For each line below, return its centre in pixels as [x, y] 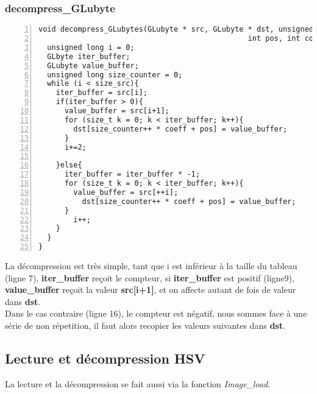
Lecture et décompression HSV [105, 358]
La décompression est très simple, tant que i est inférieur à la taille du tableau [151, 266]
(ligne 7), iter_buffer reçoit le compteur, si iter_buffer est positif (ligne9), [150, 277]
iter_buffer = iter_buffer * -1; [132, 174]
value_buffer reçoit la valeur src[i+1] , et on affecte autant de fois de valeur [151, 290]
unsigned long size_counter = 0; [115, 75]
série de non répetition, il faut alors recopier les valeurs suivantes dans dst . [145, 325]
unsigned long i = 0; [91, 47]
